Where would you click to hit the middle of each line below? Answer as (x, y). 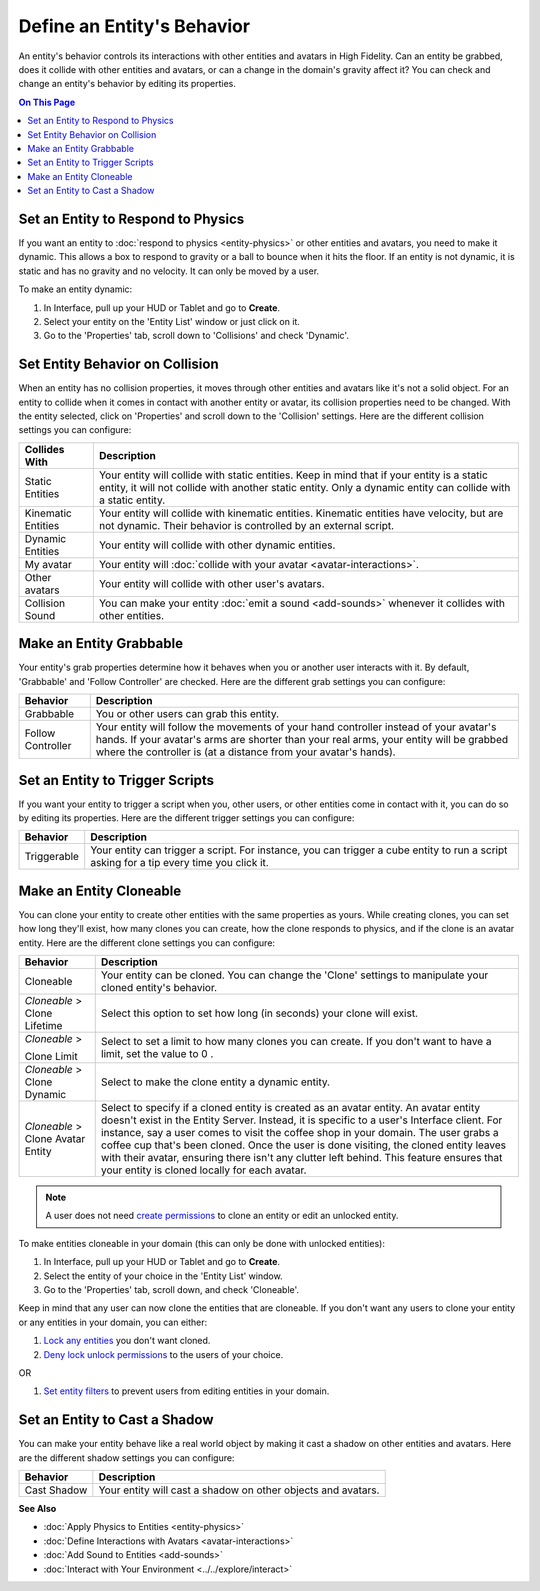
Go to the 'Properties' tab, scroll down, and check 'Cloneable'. (171, 1290)
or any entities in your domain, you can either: (113, 1322)
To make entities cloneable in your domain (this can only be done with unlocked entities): (201, 1243)
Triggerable (52, 857)
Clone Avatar (55, 1139)
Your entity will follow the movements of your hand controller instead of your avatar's (296, 727)
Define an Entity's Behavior (134, 26)
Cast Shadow (56, 1490)
